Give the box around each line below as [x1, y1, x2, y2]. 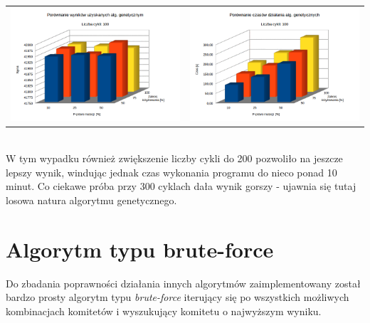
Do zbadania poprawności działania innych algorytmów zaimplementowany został [6, 275, 361, 290]
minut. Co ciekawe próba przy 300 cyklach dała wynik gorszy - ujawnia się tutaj [6, 179, 356, 194]
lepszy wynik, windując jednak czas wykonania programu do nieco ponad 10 [6, 164, 337, 179]
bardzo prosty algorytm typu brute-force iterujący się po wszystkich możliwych [6, 290, 349, 305]
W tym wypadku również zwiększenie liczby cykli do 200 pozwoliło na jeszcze [6, 151, 343, 166]
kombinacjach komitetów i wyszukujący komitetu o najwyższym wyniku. [6, 303, 322, 318]
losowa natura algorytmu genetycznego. [6, 192, 177, 207]
